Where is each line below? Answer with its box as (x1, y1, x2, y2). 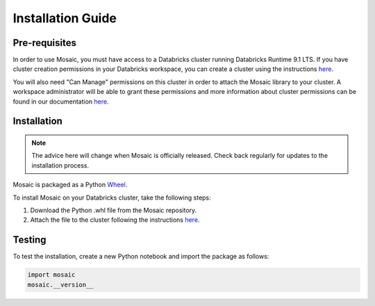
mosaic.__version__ (27, 280, 94, 289)
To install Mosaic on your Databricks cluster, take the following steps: (12, 193, 211, 202)
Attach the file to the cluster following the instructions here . (30, 216, 200, 224)
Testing (12, 234, 47, 246)
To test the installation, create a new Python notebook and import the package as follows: (12, 252, 269, 261)
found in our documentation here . (12, 97, 109, 106)
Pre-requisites (12, 37, 76, 49)
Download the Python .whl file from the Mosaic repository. (30, 206, 197, 214)
